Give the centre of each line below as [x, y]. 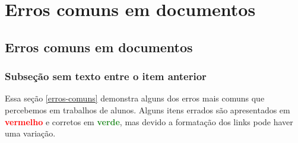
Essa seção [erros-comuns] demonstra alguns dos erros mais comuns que [135, 98]
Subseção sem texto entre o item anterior [106, 76]
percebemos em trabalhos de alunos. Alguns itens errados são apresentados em [148, 109]
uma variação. [30, 133]
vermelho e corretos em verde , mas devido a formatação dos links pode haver [149, 121]
